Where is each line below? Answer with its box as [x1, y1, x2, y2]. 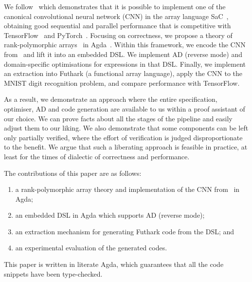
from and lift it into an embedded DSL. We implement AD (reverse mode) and [4, 49, 243, 59]
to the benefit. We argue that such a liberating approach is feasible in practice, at [4, 142, 248, 152]
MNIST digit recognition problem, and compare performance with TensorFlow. [4, 77, 240, 88]
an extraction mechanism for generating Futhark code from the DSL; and [15, 226, 234, 236]
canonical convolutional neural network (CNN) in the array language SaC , [4, 11, 229, 21]
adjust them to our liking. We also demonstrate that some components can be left [4, 123, 249, 133]
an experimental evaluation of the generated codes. [15, 243, 167, 253]
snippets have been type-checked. [4, 268, 103, 279]
